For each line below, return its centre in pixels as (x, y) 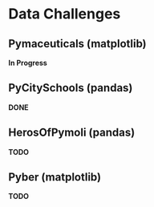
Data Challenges (65, 14)
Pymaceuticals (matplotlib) (77, 44)
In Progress (28, 63)
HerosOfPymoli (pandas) (72, 133)
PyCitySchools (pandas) (71, 88)
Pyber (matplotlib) (55, 177)
